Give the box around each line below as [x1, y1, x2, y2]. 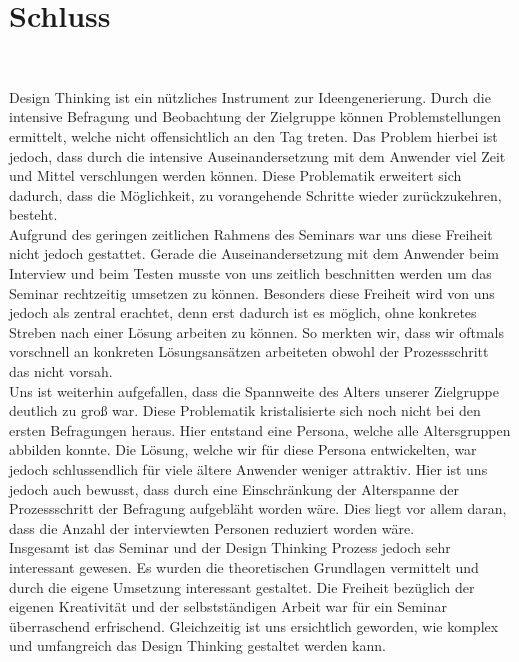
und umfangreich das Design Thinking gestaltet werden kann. [9, 635, 386, 656]
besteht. [9, 204, 58, 225]
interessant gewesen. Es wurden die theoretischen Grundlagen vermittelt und [9, 556, 479, 577]
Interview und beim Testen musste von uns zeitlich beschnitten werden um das [9, 263, 492, 284]
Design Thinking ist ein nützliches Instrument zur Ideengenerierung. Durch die [9, 86, 491, 107]
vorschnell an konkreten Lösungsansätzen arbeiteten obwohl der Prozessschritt [9, 341, 489, 362]
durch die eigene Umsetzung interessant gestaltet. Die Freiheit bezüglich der [9, 576, 475, 597]
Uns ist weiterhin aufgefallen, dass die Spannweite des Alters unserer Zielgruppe [9, 380, 499, 401]
